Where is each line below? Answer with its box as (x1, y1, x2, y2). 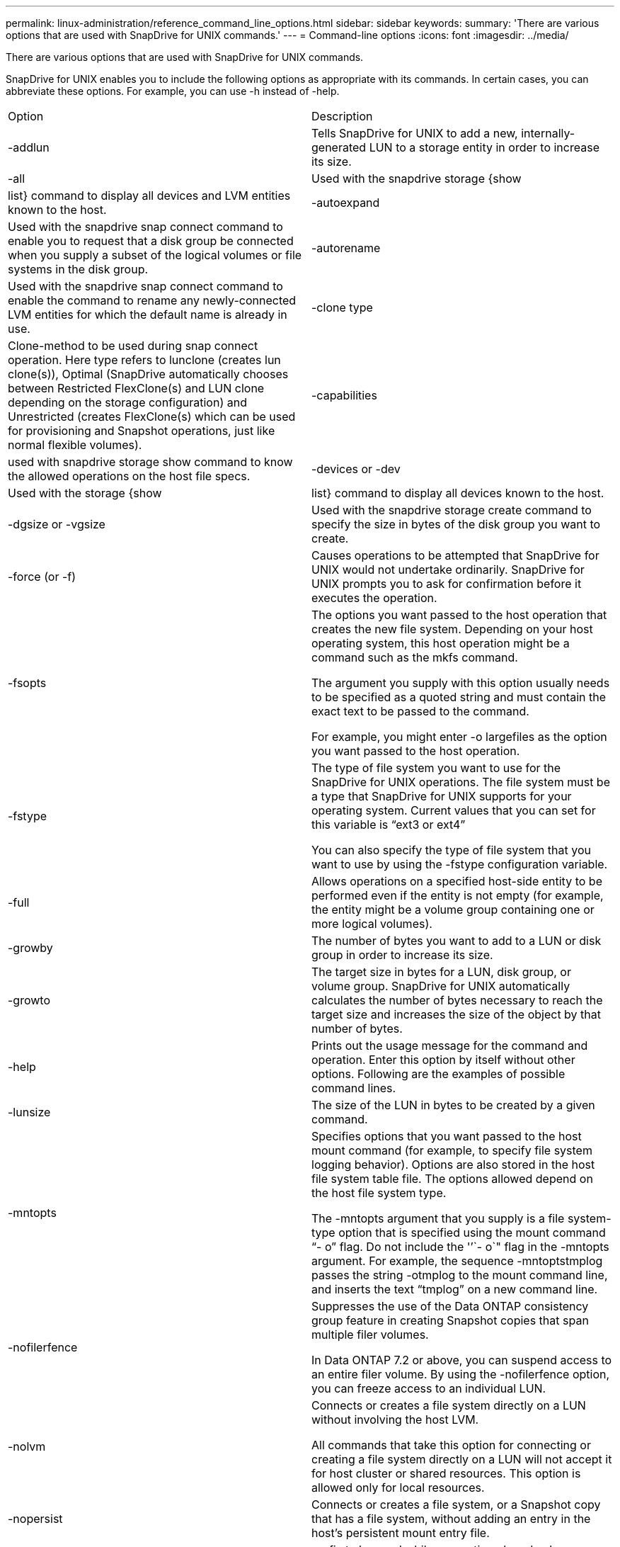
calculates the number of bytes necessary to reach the (311, 993, 603, 1007)
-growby (8, 941, 53, 955)
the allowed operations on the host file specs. (8, 469, 251, 483)
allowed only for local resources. (311, 1480, 485, 1495)
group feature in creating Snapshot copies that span (311, 1313, 589, 1327)
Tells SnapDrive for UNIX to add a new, (311, 126, 518, 140)
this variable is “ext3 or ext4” (311, 817, 466, 832)
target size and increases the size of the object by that (311, 1007, 601, 1021)
